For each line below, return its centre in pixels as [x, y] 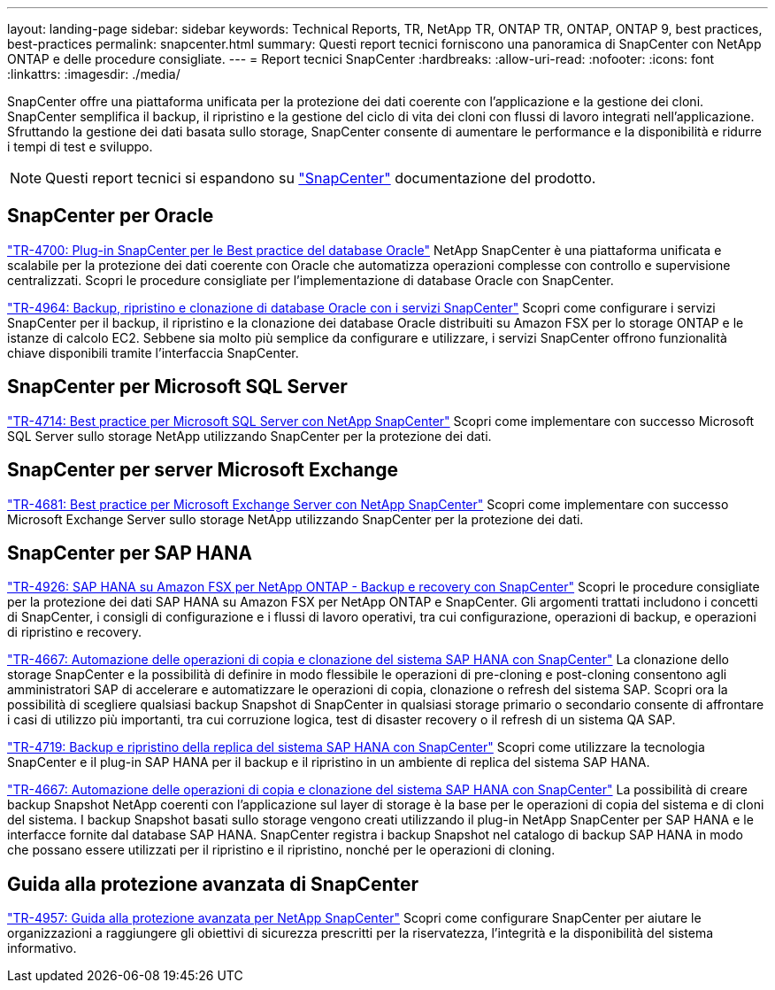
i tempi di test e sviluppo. [80, 147]
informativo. [42, 948]
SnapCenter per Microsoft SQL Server [177, 387]
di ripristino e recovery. [74, 632]
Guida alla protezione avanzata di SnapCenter [213, 884]
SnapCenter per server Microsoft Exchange [203, 470]
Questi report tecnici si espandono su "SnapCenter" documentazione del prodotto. [321, 178]
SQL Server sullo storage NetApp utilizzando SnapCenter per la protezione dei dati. [249, 436]
